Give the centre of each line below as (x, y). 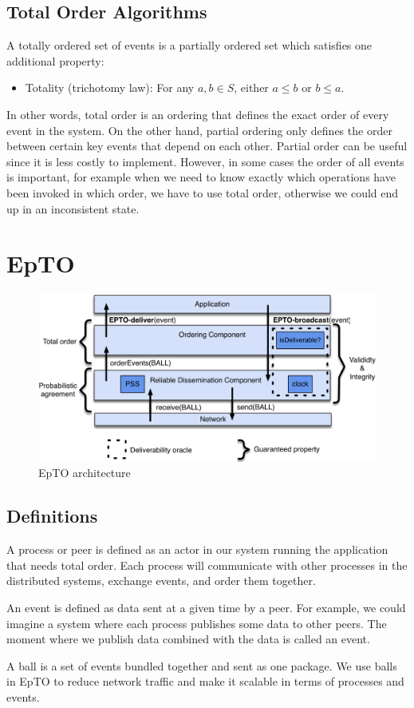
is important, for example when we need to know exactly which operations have (201, 177)
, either (251, 88)
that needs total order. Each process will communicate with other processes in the (207, 565)
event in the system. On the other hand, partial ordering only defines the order (199, 130)
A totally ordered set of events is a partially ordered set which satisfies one (189, 45)
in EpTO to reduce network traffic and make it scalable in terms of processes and (205, 681)
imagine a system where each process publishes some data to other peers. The (197, 623)
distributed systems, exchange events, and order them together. (161, 581)
